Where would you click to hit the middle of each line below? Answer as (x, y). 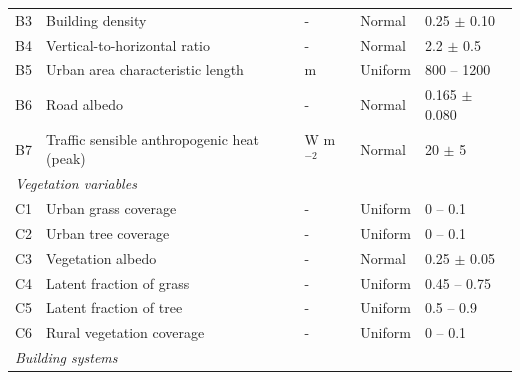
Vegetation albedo (101, 257)
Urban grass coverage (111, 208)
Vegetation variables (76, 183)
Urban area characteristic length (145, 69)
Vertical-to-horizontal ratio (128, 44)
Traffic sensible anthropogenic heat (153, 138)
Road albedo (84, 104)
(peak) (66, 158)
